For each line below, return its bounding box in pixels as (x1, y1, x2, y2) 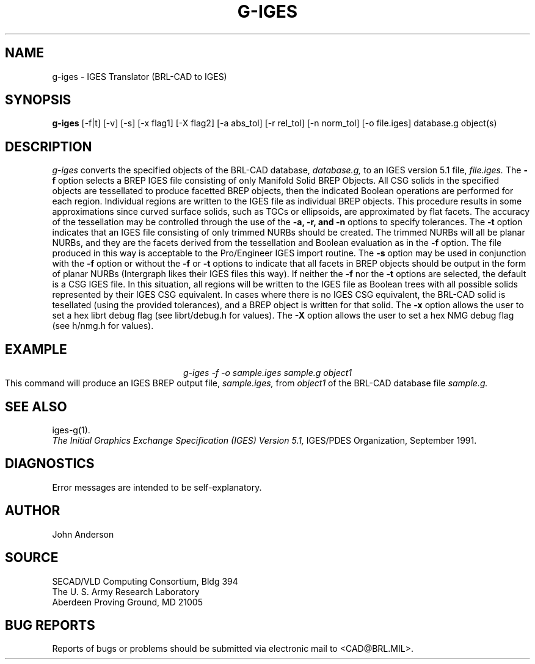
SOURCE (5, 550, 59, 566)
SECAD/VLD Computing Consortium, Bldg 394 (52, 576, 238, 586)
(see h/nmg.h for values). (52, 320, 154, 331)
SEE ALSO (5, 399, 67, 414)
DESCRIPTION (5, 139, 92, 154)
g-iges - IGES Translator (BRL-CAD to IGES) (52, 71, 227, 82)
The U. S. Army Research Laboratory (52, 586, 200, 597)
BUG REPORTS (5, 617, 95, 633)
